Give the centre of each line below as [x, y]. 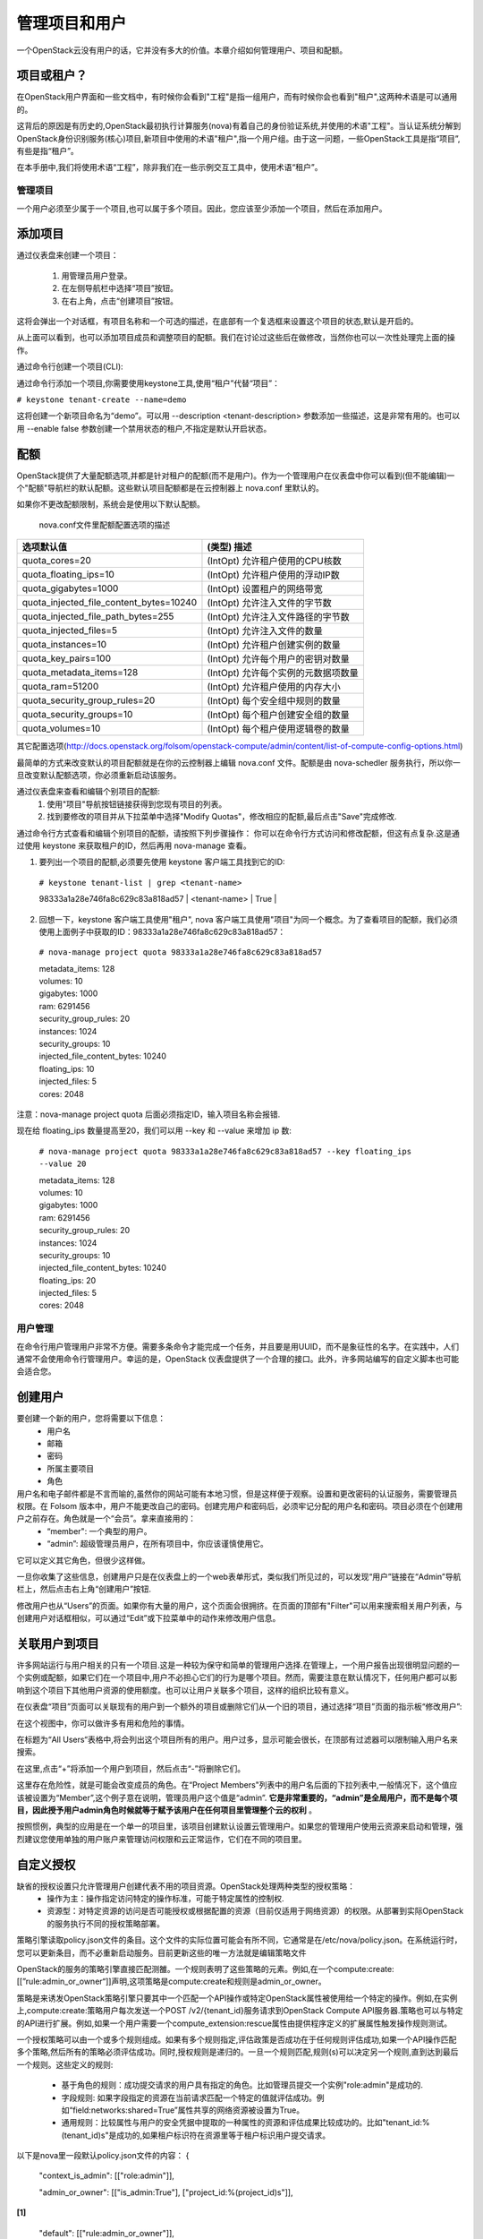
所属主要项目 [70, 1468]
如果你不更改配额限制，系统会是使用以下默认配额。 [110, 504]
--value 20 [63, 1164]
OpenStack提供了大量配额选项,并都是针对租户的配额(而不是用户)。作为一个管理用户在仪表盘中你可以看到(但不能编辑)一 [236, 476]
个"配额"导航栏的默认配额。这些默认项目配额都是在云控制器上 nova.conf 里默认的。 [170, 488]
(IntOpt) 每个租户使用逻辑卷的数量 [278, 729]
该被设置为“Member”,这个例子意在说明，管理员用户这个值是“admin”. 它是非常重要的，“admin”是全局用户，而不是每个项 [237, 1797]
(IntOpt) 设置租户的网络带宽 [265, 589]
